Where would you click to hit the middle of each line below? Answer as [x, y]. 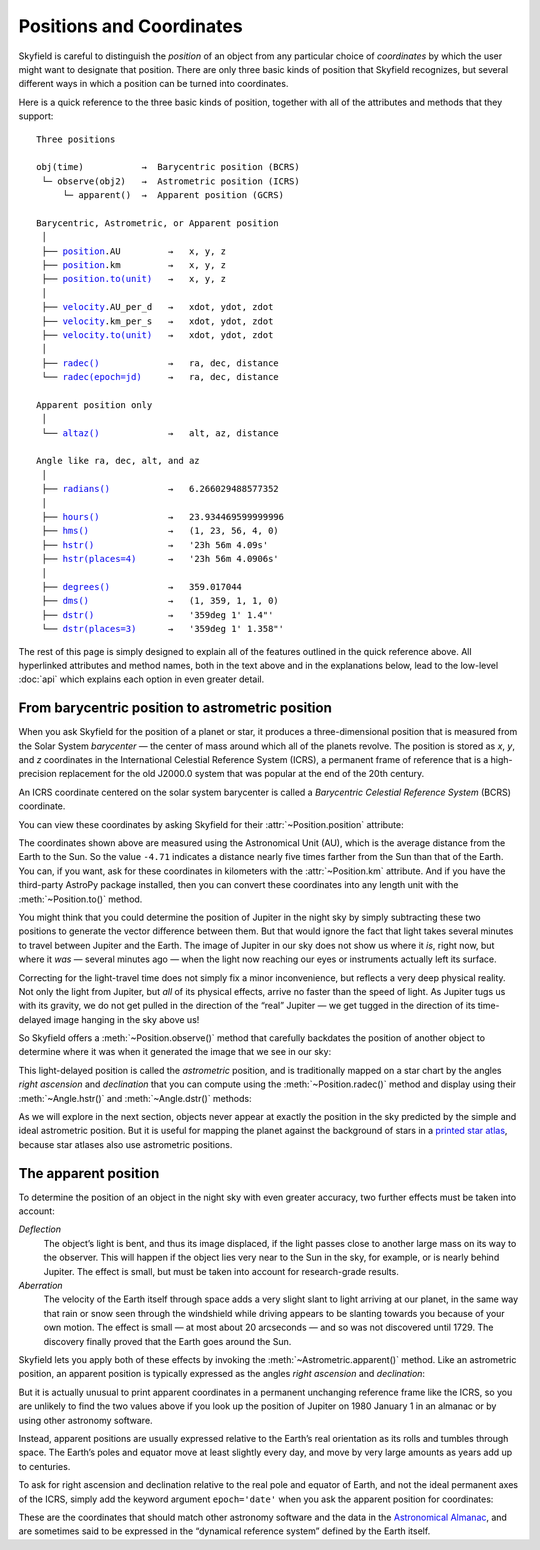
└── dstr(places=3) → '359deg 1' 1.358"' [163, 629]
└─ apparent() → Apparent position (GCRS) [173, 195]
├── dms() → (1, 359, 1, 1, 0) [160, 601]
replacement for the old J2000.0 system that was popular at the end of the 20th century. [241, 774]
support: [36, 116]
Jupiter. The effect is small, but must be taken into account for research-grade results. [221, 1271]
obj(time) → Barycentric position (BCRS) [168, 167]
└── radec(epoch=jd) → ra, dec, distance [160, 377]
